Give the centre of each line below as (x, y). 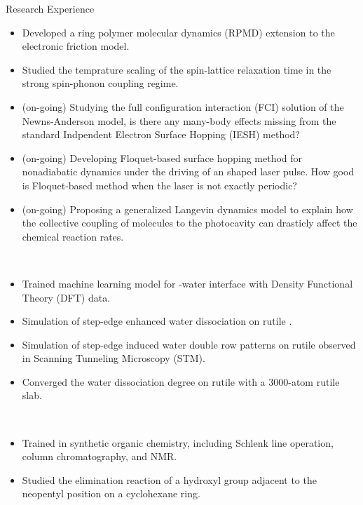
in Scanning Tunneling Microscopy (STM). (114, 358)
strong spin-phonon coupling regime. (100, 83)
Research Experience (50, 8)
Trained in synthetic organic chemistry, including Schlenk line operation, (178, 442)
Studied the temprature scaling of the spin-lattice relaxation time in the (177, 69)
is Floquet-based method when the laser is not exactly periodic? (159, 185)
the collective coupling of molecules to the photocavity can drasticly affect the (190, 223)
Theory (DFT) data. (66, 297)
